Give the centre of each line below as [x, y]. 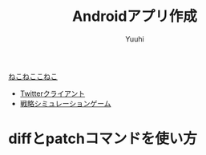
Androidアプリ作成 [135, 16]
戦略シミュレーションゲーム [65, 103]
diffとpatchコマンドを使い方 [103, 139]
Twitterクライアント [53, 93]
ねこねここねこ [33, 76]
